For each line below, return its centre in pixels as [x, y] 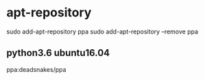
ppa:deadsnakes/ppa [36, 69]
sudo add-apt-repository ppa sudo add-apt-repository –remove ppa [102, 31]
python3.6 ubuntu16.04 [58, 53]
